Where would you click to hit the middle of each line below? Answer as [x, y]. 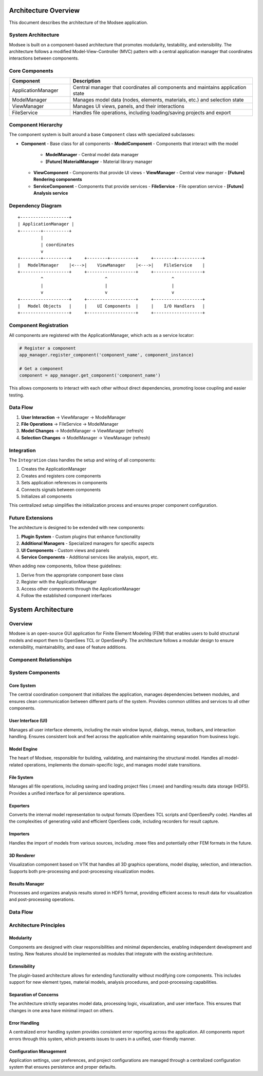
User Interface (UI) [28, 721]
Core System [22, 685]
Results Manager [27, 884]
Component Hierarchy [36, 124]
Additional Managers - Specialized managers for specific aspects [88, 543]
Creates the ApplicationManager [54, 469]
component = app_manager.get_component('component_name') [90, 375]
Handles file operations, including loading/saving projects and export [152, 112]
